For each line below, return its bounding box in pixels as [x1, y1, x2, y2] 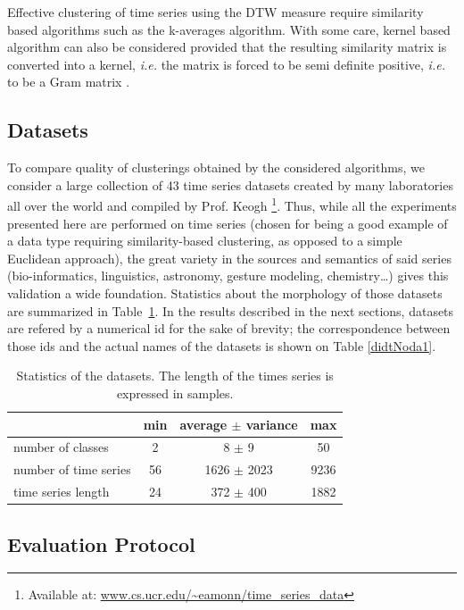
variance [245, 414, 298, 433]
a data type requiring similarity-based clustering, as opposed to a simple [7, 231, 402, 250]
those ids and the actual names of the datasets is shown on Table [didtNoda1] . [7, 336, 436, 355]
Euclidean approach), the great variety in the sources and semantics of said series [7, 248, 452, 267]
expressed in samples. [116, 383, 234, 402]
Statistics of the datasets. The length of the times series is [16, 366, 334, 385]
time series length [13, 482, 110, 501]
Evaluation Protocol [7, 530, 195, 557]
